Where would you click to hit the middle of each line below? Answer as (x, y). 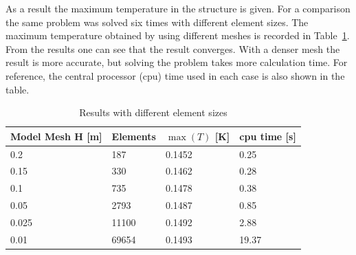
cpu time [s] (268, 136)
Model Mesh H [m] (56, 136)
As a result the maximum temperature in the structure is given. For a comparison (178, 8)
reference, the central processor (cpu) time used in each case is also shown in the (175, 75)
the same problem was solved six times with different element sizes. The (157, 22)
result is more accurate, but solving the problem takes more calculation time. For (177, 62)
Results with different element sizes (153, 112)
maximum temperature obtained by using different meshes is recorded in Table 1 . (178, 35)
